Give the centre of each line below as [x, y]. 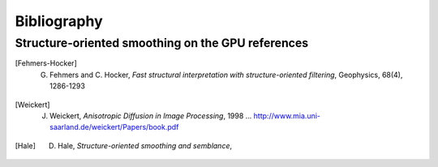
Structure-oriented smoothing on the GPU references [162, 43]
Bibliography [59, 21]
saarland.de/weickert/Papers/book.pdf [114, 127]
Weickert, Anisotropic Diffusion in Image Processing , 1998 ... [151, 116]
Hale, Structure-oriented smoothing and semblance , [145, 145]
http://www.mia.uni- [287, 116]
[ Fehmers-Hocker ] [46, 63]
